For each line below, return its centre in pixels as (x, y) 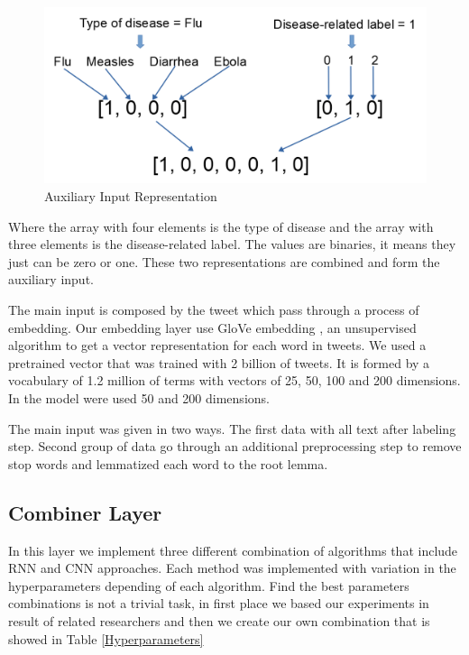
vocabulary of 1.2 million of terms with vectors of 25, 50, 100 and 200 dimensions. (234, 380)
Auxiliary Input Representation (131, 196)
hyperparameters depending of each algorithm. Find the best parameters (209, 585)
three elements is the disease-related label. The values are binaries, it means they (232, 244)
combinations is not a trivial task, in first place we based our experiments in (219, 603)
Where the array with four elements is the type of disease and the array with (221, 226)
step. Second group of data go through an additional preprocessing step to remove (235, 446)
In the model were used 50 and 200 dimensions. (139, 397)
